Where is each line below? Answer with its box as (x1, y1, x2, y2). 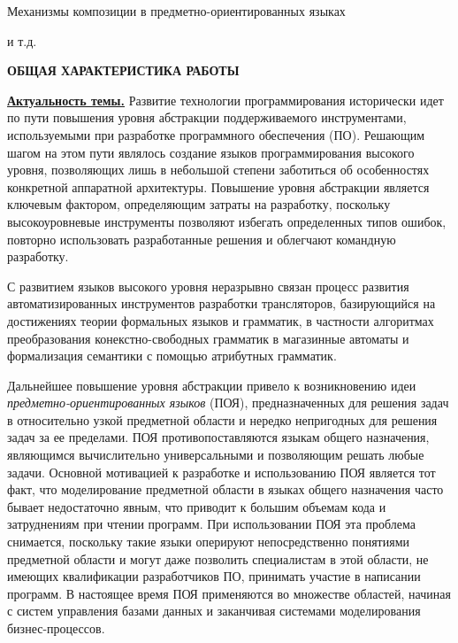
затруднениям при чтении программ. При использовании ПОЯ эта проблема (7, 515, 416, 533)
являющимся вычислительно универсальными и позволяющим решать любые (7, 445, 424, 464)
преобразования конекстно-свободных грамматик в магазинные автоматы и (7, 329, 409, 347)
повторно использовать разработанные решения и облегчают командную (7, 229, 396, 248)
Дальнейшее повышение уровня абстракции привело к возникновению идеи (7, 376, 416, 394)
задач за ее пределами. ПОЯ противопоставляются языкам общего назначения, (7, 428, 430, 446)
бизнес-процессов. (7, 619, 105, 637)
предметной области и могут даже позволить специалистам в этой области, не (7, 549, 429, 568)
